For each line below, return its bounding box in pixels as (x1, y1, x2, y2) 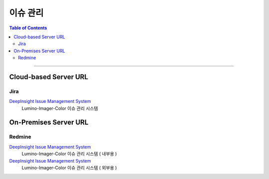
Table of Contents (9, 25, 47, 31)
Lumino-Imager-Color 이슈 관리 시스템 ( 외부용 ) (21, 165, 117, 171)
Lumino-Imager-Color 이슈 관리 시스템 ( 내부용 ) (21, 151, 117, 157)
